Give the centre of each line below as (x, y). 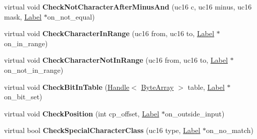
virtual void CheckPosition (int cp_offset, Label (82, 113)
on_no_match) (230, 130)
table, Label (206, 87)
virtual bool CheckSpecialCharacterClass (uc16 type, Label (102, 130)
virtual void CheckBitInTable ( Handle (67, 87)
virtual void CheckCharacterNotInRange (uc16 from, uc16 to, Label (116, 60)
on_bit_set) (23, 97)
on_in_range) (26, 43)
